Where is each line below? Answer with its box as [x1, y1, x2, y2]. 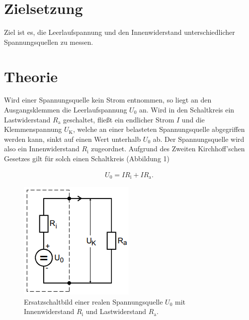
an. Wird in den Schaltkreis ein [139, 105, 235, 115]
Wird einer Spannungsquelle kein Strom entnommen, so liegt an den [4, 95, 212, 105]
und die [181, 114, 205, 124]
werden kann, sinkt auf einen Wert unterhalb [4, 133, 141, 144]
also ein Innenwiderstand [4, 143, 80, 154]
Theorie [4, 66, 58, 86]
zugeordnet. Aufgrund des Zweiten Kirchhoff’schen [91, 143, 245, 154]
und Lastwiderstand [85, 306, 147, 317]
